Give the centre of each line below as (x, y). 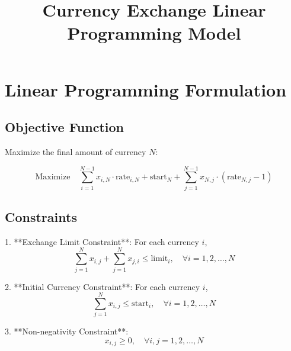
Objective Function (65, 127)
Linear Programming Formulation (146, 89)
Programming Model (154, 33)
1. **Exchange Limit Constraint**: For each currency (102, 241)
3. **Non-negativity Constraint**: (67, 331)
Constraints (41, 217)
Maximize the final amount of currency (76, 151)
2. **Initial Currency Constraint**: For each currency (103, 286)
